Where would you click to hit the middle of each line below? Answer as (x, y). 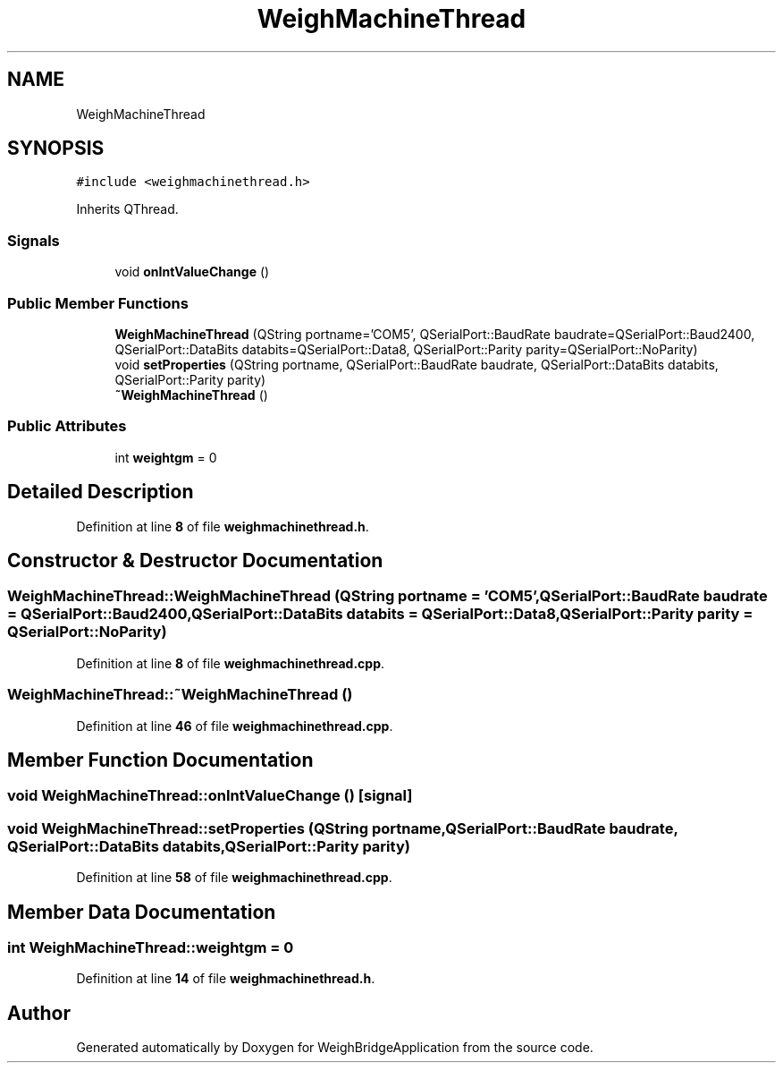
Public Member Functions (98, 303)
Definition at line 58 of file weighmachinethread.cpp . (234, 878)
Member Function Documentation (160, 760)
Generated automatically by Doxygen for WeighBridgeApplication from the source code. (335, 1048)
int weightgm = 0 (166, 457)
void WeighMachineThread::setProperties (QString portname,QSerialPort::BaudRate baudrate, (343, 828)
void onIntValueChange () (192, 272)
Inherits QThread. (127, 209)
